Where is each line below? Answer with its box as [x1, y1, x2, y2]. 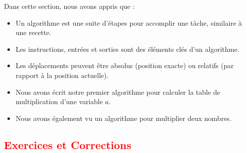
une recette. [15, 27, 51, 38]
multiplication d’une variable [15, 96, 103, 107]
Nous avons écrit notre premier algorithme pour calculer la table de [15, 86, 220, 97]
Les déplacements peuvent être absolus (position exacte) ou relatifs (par [15, 60, 234, 71]
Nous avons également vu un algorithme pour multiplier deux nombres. [15, 113, 232, 123]
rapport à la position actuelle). [15, 70, 109, 80]
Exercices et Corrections [4, 137, 132, 152]
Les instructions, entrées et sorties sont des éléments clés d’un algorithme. [15, 43, 240, 54]
